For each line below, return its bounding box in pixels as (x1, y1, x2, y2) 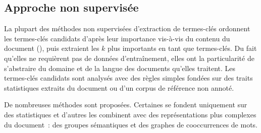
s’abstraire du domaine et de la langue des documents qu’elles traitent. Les (4, 62, 236, 73)
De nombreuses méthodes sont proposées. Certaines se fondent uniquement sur (4, 99, 247, 110)
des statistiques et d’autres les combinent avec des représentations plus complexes (4, 109, 256, 119)
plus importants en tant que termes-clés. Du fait (108, 43, 257, 53)
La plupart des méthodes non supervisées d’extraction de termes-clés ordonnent (4, 23, 250, 34)
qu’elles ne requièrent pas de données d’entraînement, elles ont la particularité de (4, 52, 254, 63)
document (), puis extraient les (4, 43, 99, 53)
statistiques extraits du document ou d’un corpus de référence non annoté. (4, 82, 234, 93)
